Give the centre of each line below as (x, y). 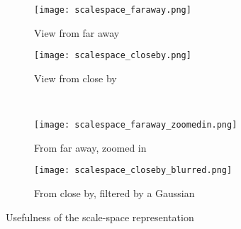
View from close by (75, 78)
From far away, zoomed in (90, 147)
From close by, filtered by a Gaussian (114, 193)
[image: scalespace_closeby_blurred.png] (133, 171)
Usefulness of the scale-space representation (100, 217)
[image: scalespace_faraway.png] (113, 10)
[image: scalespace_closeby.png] (113, 56)
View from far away (77, 32)
